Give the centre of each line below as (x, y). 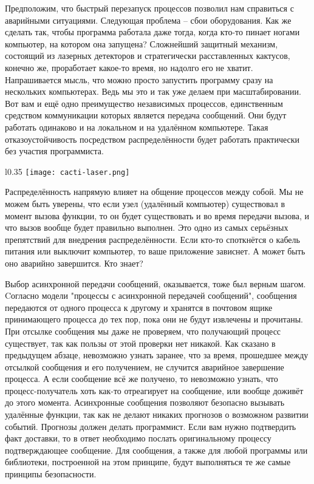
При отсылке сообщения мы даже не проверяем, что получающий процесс (143, 331)
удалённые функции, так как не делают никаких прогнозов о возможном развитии (157, 414)
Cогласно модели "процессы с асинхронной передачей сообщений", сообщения (151, 295)
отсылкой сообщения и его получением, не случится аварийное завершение (145, 366)
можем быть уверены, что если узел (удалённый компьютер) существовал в (145, 203)
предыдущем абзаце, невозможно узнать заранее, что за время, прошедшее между (157, 355)
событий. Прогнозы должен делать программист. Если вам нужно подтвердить (151, 426)
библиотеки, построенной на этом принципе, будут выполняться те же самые (148, 462)
